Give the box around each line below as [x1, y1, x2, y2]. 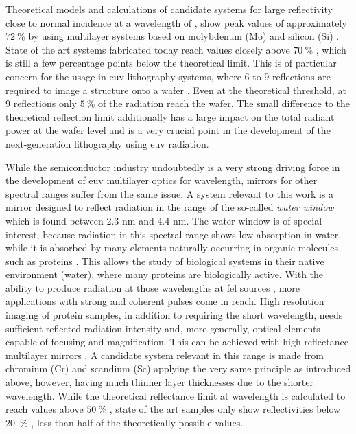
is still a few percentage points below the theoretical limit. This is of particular [5, 56, 337, 70]
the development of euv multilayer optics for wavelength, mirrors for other [5, 173, 318, 187]
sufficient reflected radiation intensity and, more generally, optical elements [5, 321, 320, 335]
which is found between [5, 213, 104, 227]
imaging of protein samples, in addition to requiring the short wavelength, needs [5, 308, 343, 322]
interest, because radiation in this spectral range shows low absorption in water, [5, 227, 342, 241]
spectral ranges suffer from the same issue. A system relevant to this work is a [5, 186, 334, 201]
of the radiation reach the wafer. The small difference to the [98, 96, 350, 111]
